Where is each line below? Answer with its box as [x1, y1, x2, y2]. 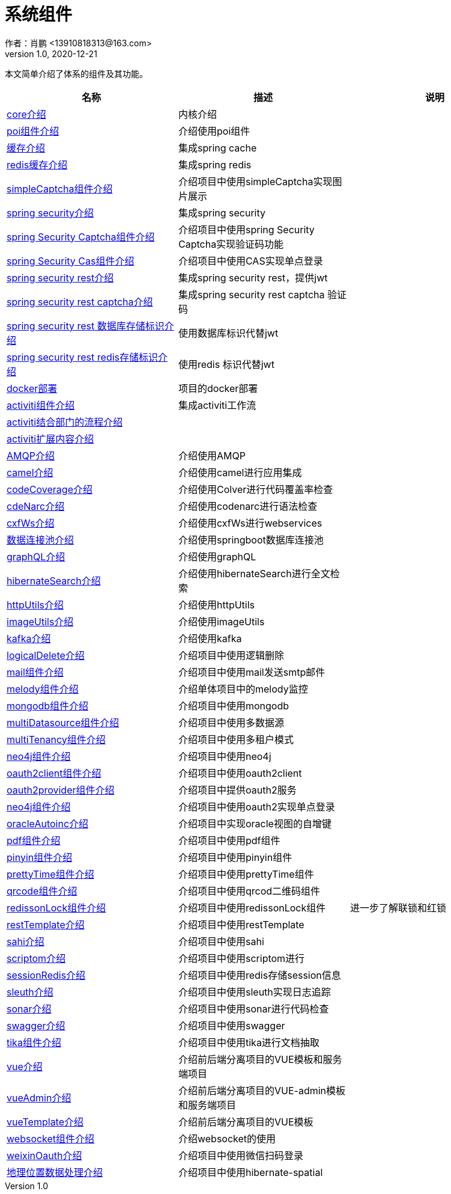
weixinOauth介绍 [7, 1149, 82, 1162]
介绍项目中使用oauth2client [178, 767, 302, 779]
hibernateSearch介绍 [7, 574, 101, 587]
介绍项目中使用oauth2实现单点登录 [178, 800, 335, 813]
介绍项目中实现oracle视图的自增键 [178, 817, 331, 830]
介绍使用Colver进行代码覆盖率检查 [178, 483, 333, 495]
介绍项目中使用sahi [178, 935, 264, 948]
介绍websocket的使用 [178, 1132, 276, 1145]
